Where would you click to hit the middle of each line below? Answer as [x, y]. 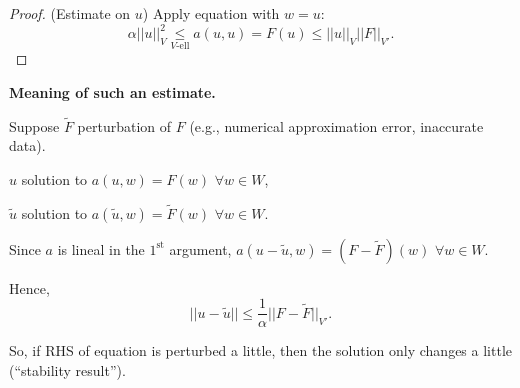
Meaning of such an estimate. [112, 91]
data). [27, 145]
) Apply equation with [211, 13]
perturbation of [124, 125]
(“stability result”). [67, 369]
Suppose [34, 125]
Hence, [29, 287]
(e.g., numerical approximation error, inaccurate [336, 125]
